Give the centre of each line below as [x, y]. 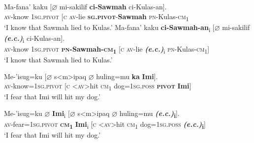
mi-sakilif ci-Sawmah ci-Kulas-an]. [113, 6]
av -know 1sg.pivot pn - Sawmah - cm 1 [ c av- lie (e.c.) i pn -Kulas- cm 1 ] [107, 49]
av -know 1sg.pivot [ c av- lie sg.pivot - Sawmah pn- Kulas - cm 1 [96, 17]
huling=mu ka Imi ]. [127, 76]
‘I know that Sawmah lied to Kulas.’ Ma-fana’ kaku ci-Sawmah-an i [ [109, 28]
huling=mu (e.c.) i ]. [149, 114]
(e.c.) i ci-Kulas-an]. [34, 38]
